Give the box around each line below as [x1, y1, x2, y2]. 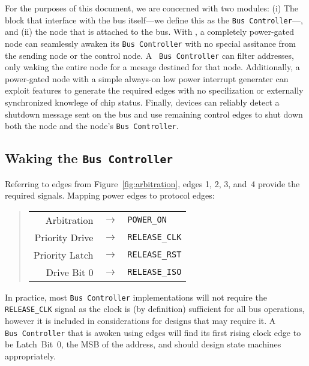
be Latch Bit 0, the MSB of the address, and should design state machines [5, 338, 281, 350]
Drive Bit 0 [46, 265, 94, 279]
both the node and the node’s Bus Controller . [5, 119, 179, 132]
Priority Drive [34, 230, 94, 244]
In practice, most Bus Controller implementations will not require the [5, 290, 267, 303]
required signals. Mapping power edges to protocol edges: [5, 189, 215, 202]
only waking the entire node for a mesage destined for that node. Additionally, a [5, 61, 300, 73]
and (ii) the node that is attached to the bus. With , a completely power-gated [5, 25, 295, 38]
